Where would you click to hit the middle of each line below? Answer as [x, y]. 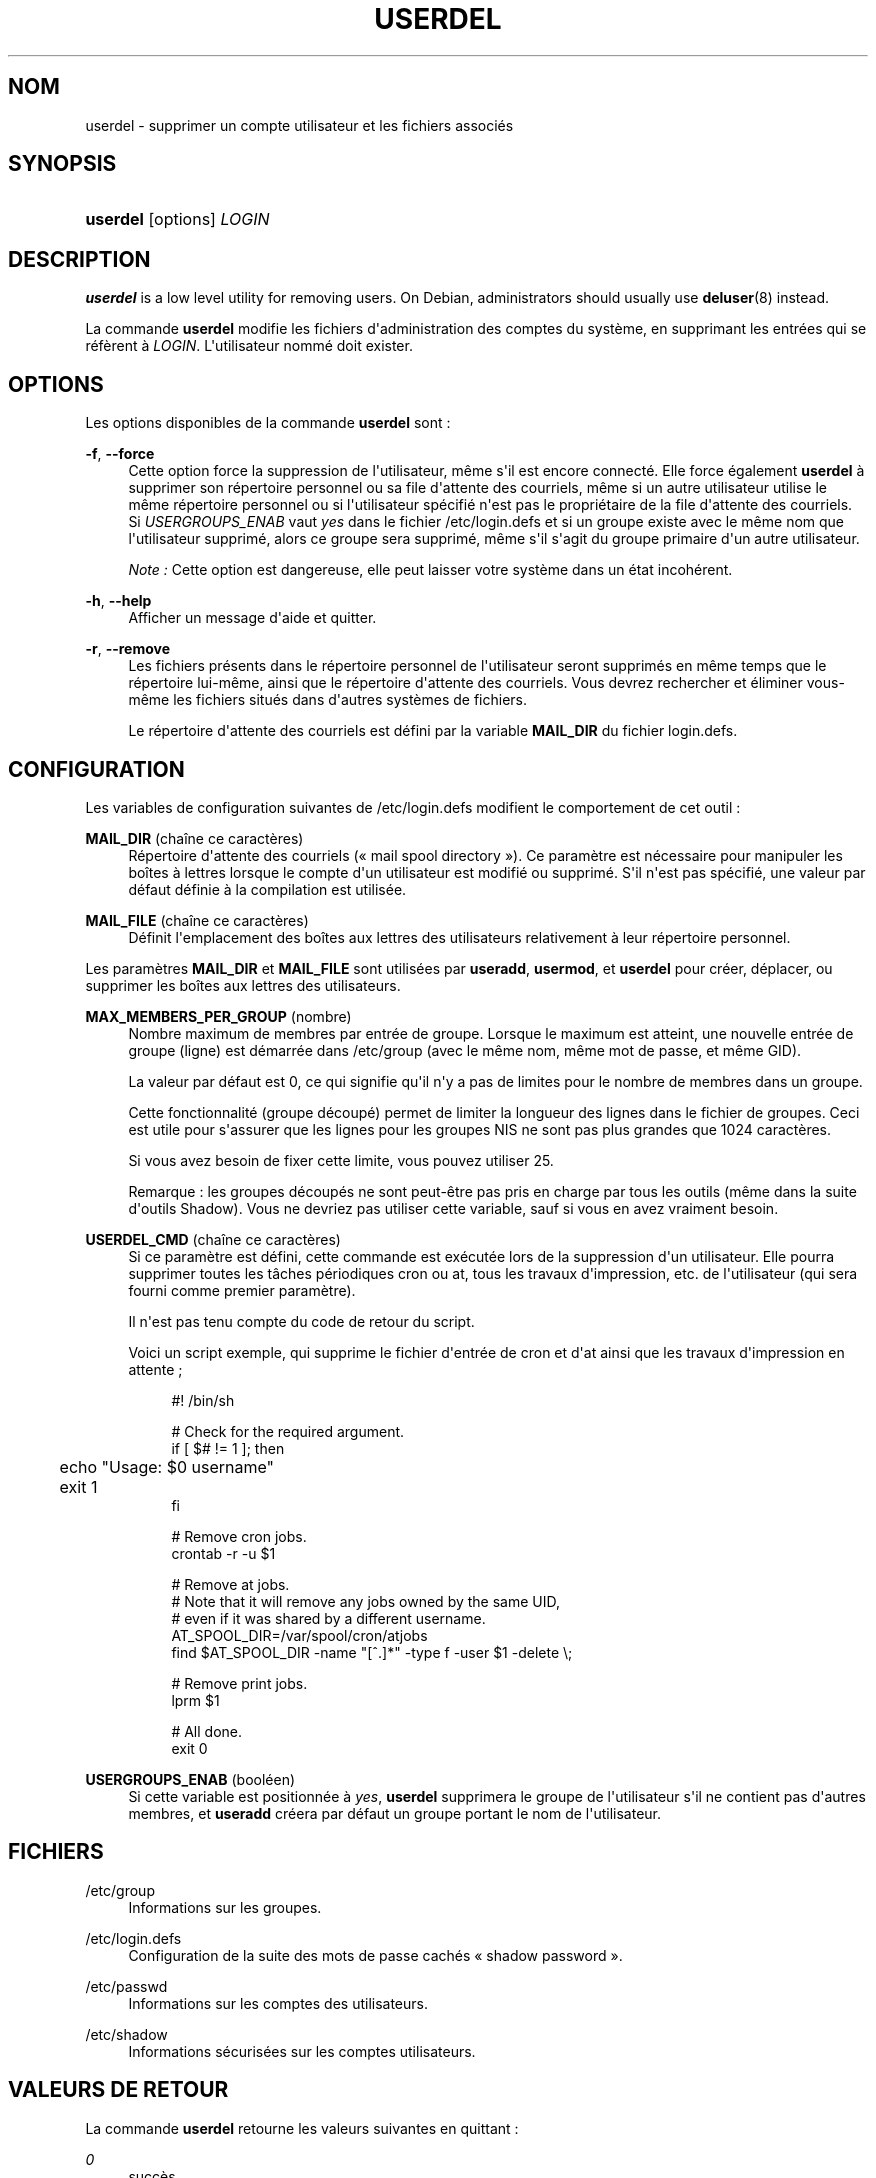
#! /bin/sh [203, 1400]
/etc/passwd [126, 1986]
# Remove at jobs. [230, 1584]
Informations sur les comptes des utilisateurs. [278, 2003]
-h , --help [118, 601]
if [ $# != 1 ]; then [228, 1448]
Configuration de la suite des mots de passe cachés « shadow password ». [375, 1955]
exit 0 [189, 1748]
